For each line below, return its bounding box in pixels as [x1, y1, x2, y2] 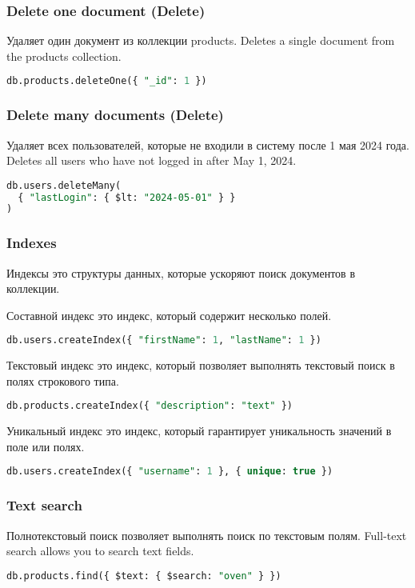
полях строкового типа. [6, 372, 119, 389]
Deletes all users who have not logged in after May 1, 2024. [6, 152, 297, 169]
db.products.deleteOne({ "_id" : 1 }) [6, 75, 207, 87]
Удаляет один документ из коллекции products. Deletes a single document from [6, 32, 395, 49]
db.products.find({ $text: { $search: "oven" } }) [6, 570, 281, 582]
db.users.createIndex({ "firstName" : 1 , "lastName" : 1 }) [6, 334, 321, 346]
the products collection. [6, 47, 122, 64]
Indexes [6, 233, 57, 253]
